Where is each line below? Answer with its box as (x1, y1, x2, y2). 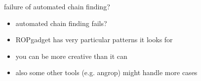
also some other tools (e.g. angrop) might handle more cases (15, 67, 198, 78)
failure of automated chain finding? (4, 1, 110, 11)
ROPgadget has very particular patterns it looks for (15, 34, 173, 45)
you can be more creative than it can (15, 51, 127, 61)
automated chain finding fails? (15, 18, 107, 28)
